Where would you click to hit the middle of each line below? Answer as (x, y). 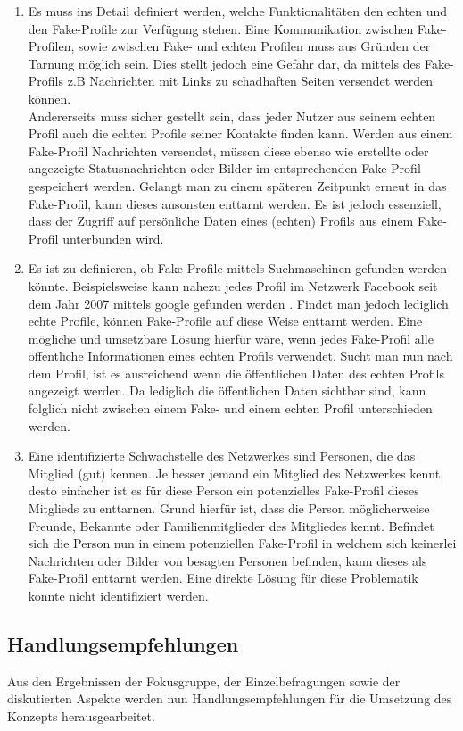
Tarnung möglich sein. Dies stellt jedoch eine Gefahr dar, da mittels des (224, 63)
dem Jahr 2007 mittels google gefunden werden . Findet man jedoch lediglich (238, 303)
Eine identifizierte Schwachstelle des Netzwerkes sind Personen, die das (222, 456)
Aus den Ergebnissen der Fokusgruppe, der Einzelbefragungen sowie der (204, 681)
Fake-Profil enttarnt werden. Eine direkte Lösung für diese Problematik (223, 578)
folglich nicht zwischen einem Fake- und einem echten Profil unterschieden (230, 408)
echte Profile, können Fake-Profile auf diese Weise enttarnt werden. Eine (225, 321)
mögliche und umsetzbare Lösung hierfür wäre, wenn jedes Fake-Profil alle (231, 338)
